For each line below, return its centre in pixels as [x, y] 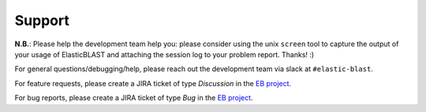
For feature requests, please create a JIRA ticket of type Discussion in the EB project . [153, 83]
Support [42, 20]
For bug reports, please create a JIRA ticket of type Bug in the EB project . [134, 98]
